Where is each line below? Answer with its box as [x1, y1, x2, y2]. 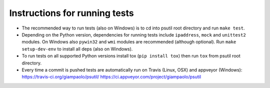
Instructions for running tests [9, 7, 134, 18]
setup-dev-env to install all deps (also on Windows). [21, 45, 133, 52]
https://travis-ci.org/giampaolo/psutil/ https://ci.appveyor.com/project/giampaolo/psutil [21, 74, 201, 80]
